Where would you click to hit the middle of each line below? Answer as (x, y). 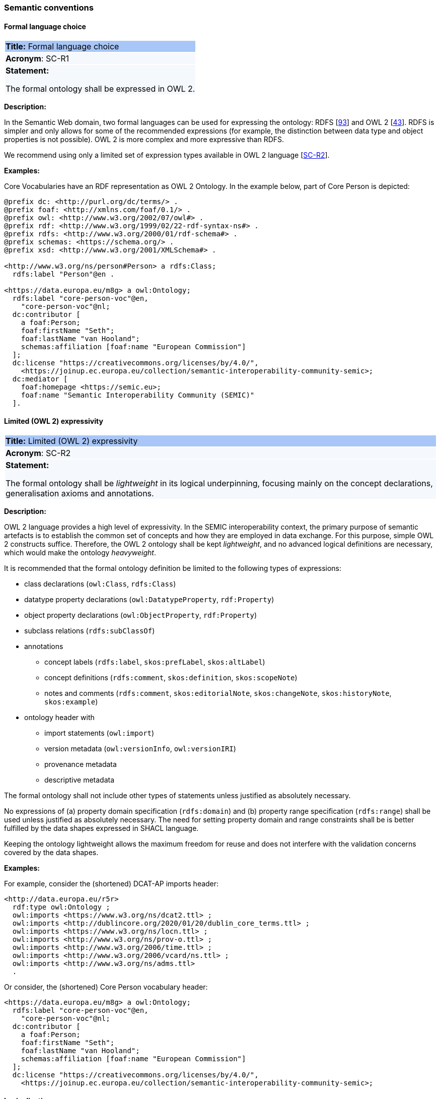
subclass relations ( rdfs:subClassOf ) (90, 631)
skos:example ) (71, 702)
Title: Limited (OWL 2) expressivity (72, 441)
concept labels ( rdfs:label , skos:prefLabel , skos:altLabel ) (155, 662)
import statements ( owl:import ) (99, 733)
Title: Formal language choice (62, 47)
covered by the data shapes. (51, 853)
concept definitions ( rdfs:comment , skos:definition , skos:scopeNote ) (171, 678)
